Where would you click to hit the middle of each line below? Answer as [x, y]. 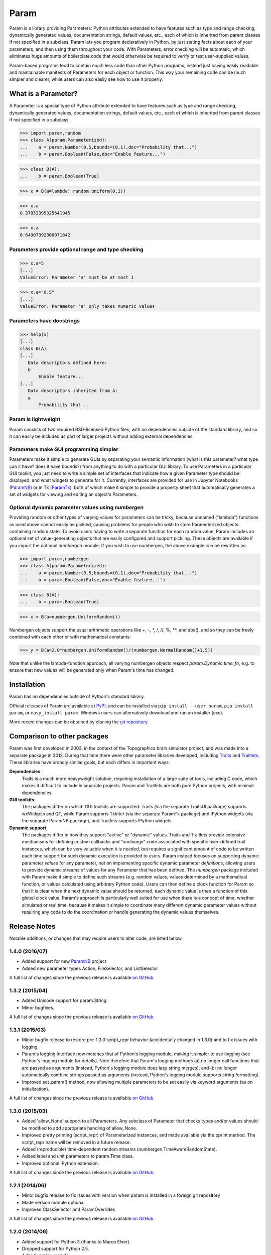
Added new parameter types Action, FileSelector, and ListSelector [90, 968]
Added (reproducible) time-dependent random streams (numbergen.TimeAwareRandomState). [119, 1149]
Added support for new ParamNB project [64, 961]
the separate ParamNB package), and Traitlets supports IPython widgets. [97, 821]
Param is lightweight [35, 419]
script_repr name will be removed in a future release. [76, 1142]
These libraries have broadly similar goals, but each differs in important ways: [90, 763]
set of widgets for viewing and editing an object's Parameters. [74, 494]
